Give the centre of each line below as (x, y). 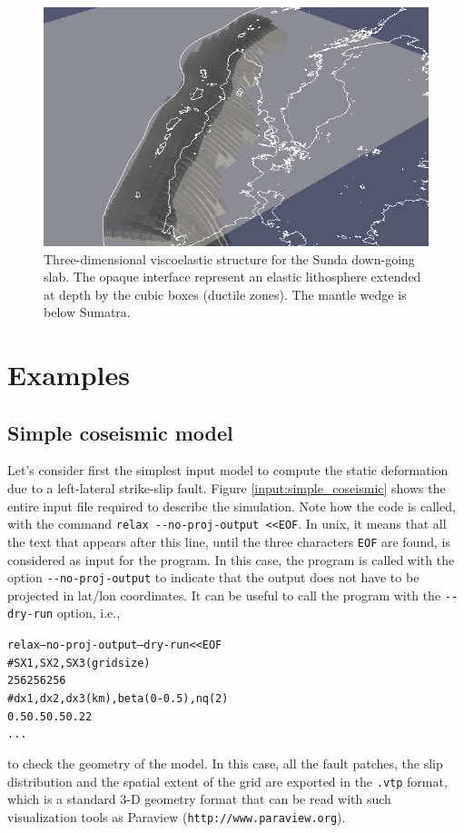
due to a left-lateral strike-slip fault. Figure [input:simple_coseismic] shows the (227, 488)
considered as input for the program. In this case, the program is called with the (231, 559)
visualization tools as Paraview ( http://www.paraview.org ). (177, 816)
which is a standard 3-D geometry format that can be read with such (199, 799)
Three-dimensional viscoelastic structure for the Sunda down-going (229, 258)
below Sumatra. (87, 312)
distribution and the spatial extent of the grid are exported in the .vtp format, (227, 781)
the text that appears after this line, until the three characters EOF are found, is (229, 541)
